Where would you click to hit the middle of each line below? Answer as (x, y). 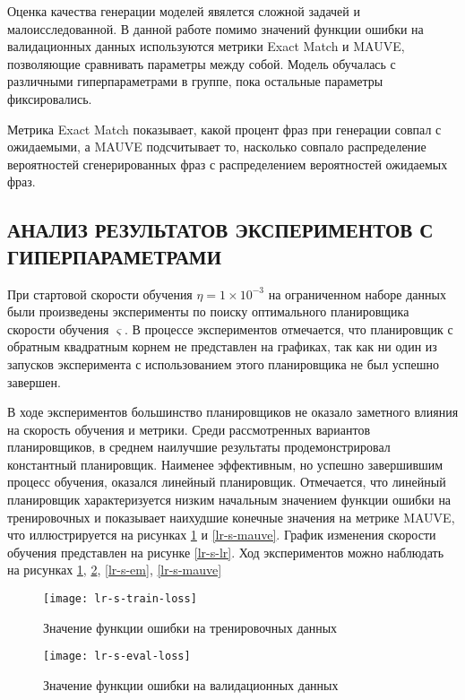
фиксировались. (50, 98)
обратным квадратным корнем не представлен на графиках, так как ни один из (222, 346)
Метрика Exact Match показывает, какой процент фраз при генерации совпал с (224, 129)
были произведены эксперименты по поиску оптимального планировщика (208, 311)
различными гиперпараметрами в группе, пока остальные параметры (195, 81)
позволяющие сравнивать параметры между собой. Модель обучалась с (202, 63)
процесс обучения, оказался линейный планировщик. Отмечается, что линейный (227, 482)
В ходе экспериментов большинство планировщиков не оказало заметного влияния (233, 412)
